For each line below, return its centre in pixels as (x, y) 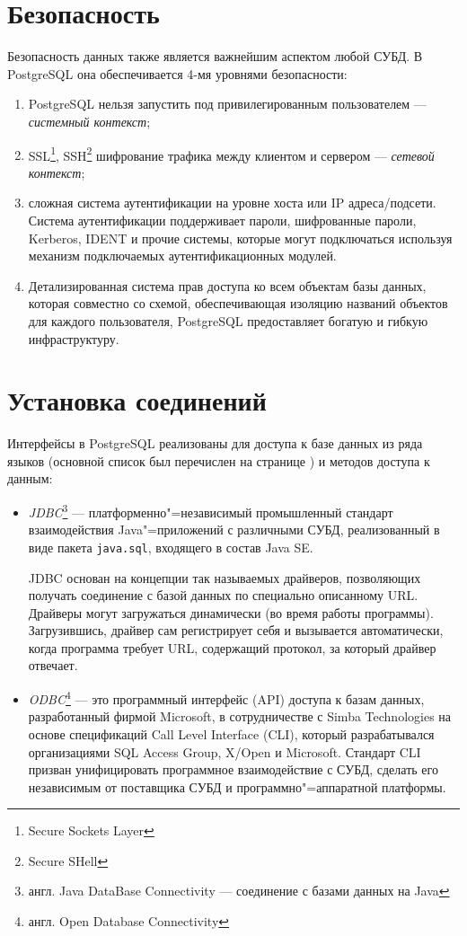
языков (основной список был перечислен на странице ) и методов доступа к (219, 460)
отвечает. (53, 665)
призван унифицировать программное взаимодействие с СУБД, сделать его (233, 769)
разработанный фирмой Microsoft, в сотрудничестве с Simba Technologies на (240, 716)
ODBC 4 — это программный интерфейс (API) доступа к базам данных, (226, 698)
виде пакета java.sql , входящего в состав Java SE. (171, 547)
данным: (30, 478)
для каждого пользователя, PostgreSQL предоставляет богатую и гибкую (228, 320)
